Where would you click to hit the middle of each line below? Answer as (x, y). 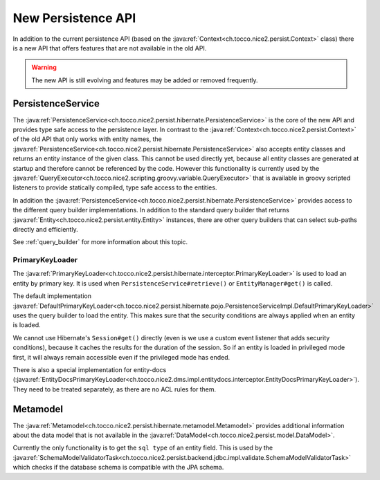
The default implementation (52, 296)
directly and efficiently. (46, 229)
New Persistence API (74, 18)
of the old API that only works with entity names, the (87, 139)
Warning (44, 67)
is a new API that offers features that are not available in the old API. (110, 48)
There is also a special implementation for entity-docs (90, 369)
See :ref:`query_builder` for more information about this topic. (100, 242)
